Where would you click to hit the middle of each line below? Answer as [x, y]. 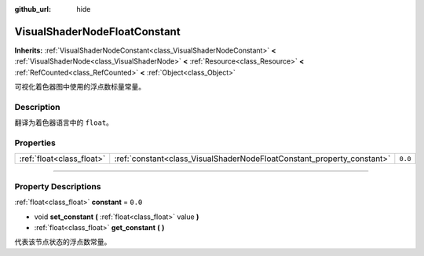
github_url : [33, 9]
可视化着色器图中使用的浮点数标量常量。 [80, 87]
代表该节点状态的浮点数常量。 [63, 242]
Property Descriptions [58, 186]
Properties [35, 143]
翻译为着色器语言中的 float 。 [64, 123]
